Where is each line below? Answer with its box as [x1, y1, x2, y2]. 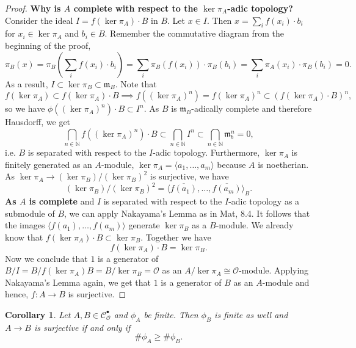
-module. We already [216, 219, 294, 231]
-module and [262, 275, 310, 288]
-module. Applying [239, 264, 309, 277]
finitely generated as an [5, 158, 92, 170]
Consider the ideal [5, 13, 73, 26]
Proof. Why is [5, 2, 61, 14]
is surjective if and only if [34, 321, 131, 333]
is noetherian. [258, 158, 309, 170]
